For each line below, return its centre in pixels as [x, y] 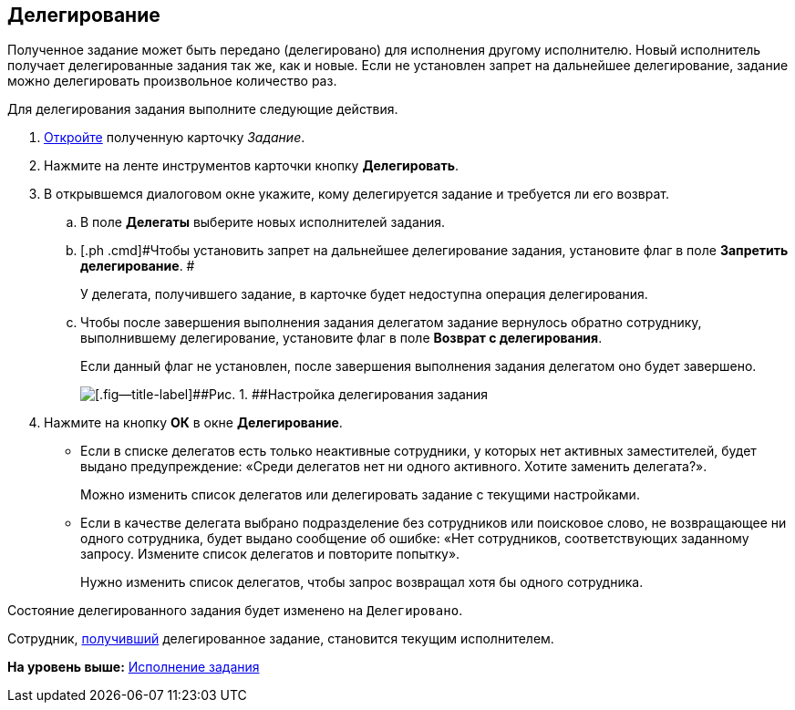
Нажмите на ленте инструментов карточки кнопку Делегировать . [251, 166]
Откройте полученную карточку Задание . [175, 138]
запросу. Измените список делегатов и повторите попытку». [270, 554]
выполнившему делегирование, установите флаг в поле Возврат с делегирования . [341, 338]
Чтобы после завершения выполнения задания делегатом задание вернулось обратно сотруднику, [391, 323]
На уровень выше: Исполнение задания [134, 667]
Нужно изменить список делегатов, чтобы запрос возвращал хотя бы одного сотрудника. [362, 582]
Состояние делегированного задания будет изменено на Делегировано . [235, 611]
